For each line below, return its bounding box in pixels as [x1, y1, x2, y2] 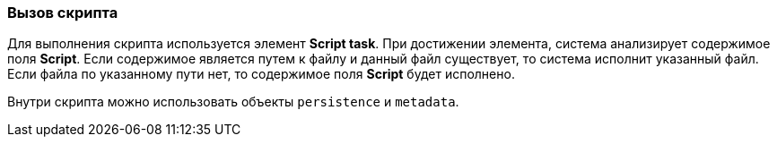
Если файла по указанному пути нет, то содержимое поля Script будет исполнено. [7, 66, 515, 82]
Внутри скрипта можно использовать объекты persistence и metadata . [7, 94, 459, 110]
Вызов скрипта [7, 4, 118, 21]
